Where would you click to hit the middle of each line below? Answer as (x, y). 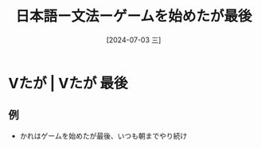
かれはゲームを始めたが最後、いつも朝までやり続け (103, 135)
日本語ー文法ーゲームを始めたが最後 (134, 16)
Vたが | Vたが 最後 (68, 83)
